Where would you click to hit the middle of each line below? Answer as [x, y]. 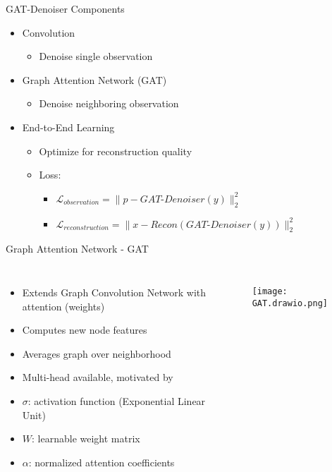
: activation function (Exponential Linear [117, 400]
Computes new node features [85, 330]
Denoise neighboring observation [109, 103]
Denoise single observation [96, 56]
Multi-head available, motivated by [98, 377]
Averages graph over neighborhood [97, 353]
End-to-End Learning [68, 127]
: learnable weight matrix [86, 438]
